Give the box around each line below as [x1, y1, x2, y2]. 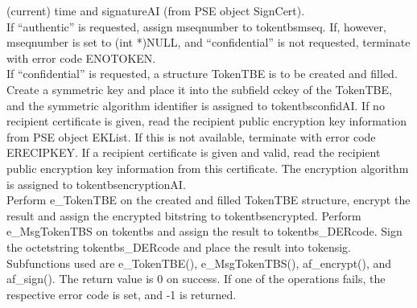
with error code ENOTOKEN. [6, 49, 156, 66]
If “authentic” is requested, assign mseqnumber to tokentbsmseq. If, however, [6, 18, 386, 35]
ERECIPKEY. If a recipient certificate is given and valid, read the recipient [6, 144, 381, 161]
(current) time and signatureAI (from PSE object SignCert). [6, 2, 305, 18]
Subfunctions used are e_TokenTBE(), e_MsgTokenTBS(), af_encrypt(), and [6, 254, 392, 271]
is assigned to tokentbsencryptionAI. [6, 175, 186, 192]
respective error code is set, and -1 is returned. [6, 285, 237, 302]
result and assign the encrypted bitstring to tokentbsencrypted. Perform [6, 207, 361, 224]
